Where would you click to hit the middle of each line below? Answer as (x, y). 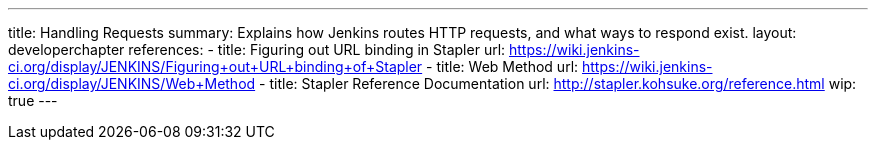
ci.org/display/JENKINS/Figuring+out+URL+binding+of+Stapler (215, 66)
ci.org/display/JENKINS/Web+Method (132, 83)
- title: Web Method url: (502, 66)
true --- (33, 100)
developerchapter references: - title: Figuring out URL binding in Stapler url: (257, 49)
